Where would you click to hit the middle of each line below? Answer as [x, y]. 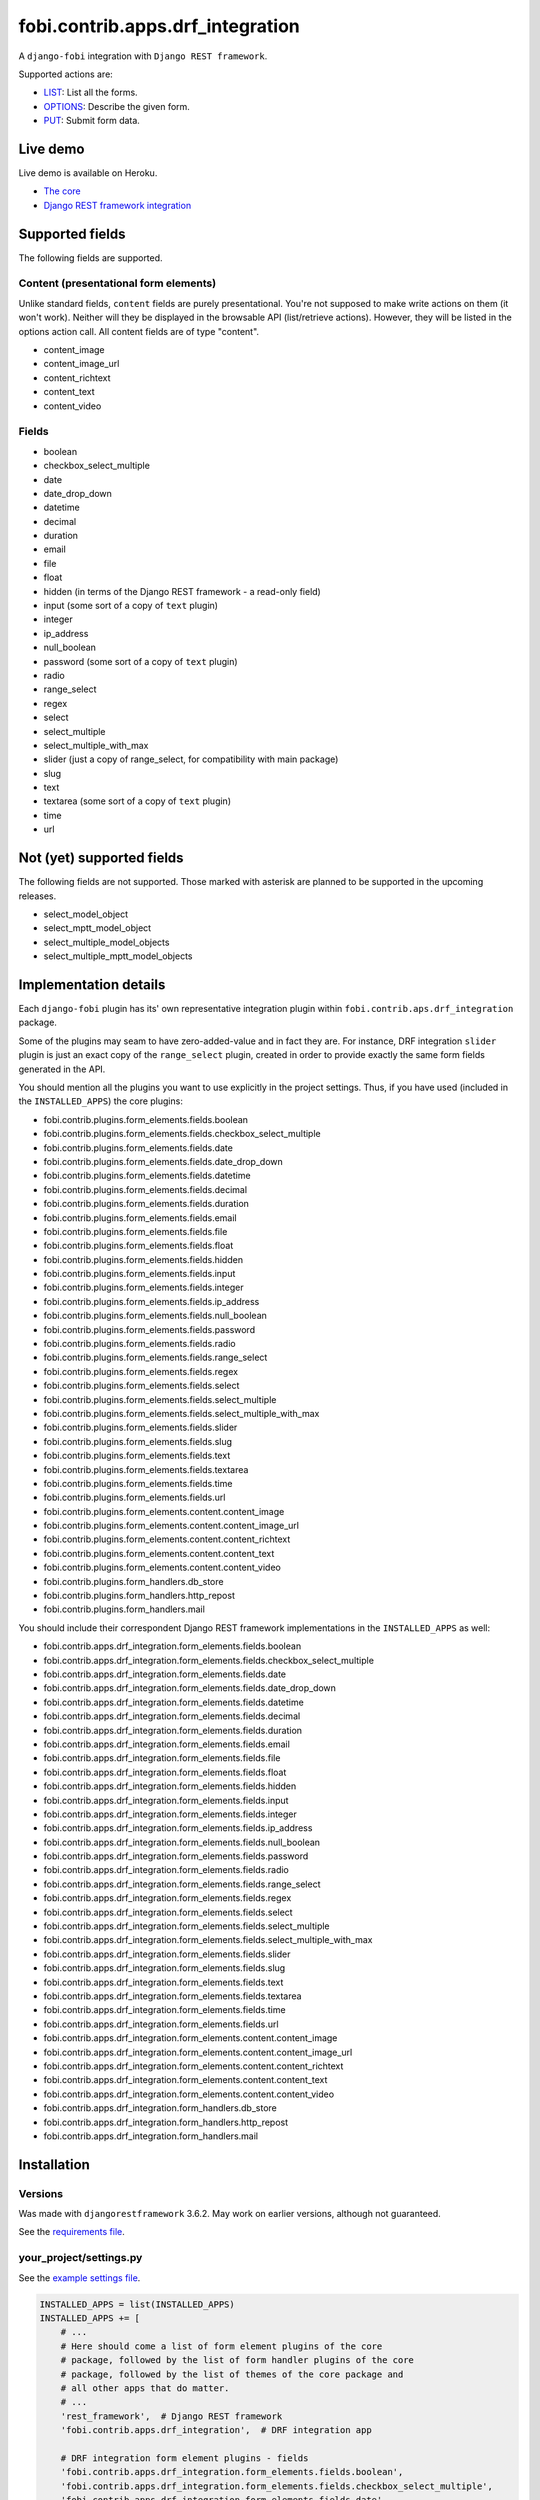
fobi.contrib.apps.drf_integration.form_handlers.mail [151, 2136]
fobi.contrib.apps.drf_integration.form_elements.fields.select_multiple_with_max [208, 1940]
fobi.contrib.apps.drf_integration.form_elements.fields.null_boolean [181, 1842]
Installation [54, 2164]
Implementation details [92, 984]
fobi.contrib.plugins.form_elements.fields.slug [138, 1441]
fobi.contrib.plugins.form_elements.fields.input [139, 1274]
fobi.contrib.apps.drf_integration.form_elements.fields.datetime [173, 1702]
